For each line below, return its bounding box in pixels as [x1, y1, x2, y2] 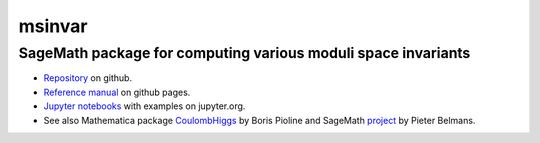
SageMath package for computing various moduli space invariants [18, 44, 471, 62]
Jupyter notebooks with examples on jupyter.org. [43, 100, 246, 112]
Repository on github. [43, 72, 133, 84]
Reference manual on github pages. [43, 86, 191, 98]
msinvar [18, 15, 88, 37]
